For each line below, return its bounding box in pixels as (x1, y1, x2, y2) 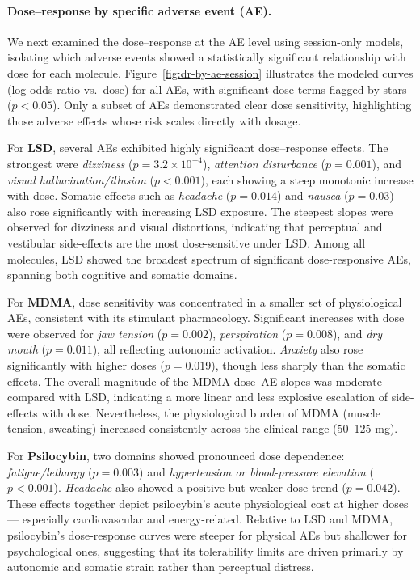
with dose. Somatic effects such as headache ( (7, 187, 231, 204)
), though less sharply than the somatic (211, 357, 405, 374)
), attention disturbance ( (202, 155, 325, 171)
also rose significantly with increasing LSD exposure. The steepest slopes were (7, 202, 393, 219)
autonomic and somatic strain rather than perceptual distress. (7, 558, 314, 575)
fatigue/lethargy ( (7, 463, 93, 480)
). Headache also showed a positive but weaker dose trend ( (53, 479, 346, 496)
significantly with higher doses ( (7, 357, 165, 374)
